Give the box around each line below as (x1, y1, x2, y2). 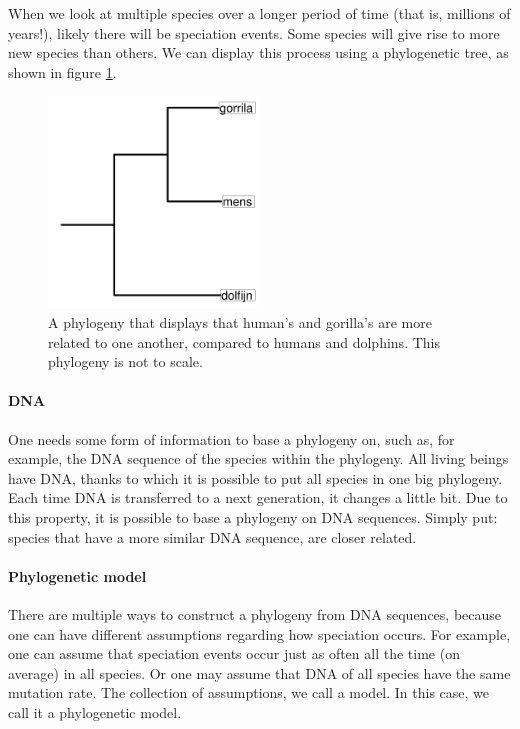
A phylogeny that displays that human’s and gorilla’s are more (48, 311, 432, 332)
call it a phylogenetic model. (8, 701, 182, 722)
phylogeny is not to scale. (48, 351, 203, 372)
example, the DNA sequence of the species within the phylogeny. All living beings (8, 448, 509, 469)
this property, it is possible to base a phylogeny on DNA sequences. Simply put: (8, 506, 498, 527)
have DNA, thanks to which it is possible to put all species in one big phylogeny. (8, 467, 503, 488)
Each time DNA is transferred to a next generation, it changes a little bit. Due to (8, 487, 508, 508)
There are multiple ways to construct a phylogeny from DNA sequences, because (8, 603, 502, 624)
